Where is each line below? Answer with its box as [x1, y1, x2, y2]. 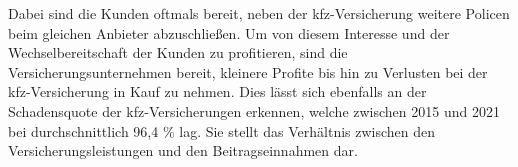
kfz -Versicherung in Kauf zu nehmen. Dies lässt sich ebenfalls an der [8, 81, 427, 102]
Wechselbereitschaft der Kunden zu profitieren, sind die [8, 42, 348, 63]
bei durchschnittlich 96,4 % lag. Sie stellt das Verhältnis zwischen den [8, 120, 436, 141]
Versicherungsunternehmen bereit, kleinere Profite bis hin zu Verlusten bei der [8, 61, 488, 82]
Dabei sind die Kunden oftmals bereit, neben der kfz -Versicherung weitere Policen [8, 3, 510, 23]
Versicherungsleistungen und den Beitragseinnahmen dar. [8, 140, 358, 161]
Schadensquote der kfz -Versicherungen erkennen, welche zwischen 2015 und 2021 [8, 100, 500, 121]
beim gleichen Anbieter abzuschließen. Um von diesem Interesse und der [8, 22, 450, 43]
